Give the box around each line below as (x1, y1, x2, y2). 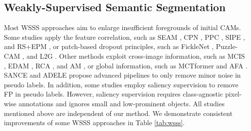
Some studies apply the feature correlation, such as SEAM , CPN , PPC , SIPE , (4, 32, 245, 42)
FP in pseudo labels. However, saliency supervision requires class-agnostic (4, 89, 223, 99)
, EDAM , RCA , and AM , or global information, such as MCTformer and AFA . (4, 60, 248, 70)
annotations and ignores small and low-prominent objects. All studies (18, 98, 225, 108)
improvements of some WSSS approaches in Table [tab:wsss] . (4, 117, 185, 128)
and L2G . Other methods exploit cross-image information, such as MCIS (26, 50, 245, 61)
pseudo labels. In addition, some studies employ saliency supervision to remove (4, 79, 238, 89)
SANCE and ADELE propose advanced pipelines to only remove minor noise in (4, 70, 241, 80)
